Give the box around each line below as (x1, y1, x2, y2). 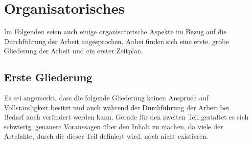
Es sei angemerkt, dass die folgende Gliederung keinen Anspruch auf (4, 93, 209, 103)
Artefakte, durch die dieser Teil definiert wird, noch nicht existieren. (4, 131, 208, 141)
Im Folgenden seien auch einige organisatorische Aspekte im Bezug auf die (4, 26, 227, 37)
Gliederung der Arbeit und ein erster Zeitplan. (4, 46, 143, 56)
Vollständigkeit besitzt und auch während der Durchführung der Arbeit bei (4, 102, 229, 112)
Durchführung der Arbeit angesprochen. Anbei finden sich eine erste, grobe (4, 36, 229, 46)
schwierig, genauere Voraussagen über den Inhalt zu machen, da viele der (4, 121, 223, 131)
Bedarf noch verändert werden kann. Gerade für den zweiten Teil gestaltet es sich (4, 112, 249, 122)
